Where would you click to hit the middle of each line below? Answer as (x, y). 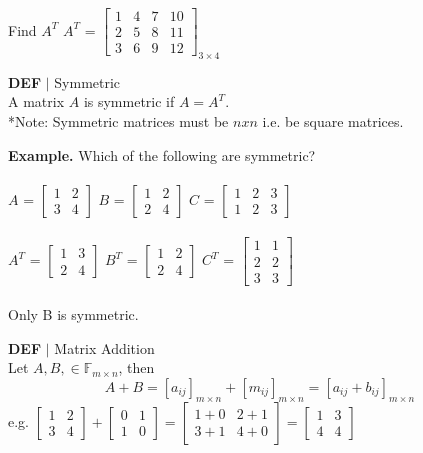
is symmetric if (129, 101)
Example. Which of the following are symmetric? (162, 154)
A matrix (36, 101)
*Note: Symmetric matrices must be (118, 121)
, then (136, 367)
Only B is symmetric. (73, 314)
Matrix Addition (104, 347)
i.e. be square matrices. (333, 121)
